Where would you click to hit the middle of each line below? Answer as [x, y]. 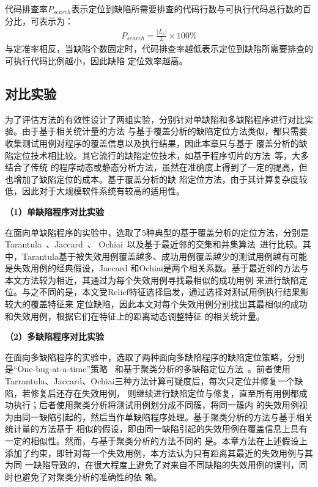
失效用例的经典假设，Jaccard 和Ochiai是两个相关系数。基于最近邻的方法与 [161, 268]
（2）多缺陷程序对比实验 [55, 336]
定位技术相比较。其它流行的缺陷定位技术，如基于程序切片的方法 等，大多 [161, 155]
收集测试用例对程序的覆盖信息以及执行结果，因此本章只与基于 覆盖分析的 [152, 143]
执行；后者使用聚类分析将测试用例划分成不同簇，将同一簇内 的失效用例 [156, 405]
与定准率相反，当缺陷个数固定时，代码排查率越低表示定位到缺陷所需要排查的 [159, 49]
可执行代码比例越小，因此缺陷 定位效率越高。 [96, 60]
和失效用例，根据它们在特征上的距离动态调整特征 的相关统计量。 [135, 316]
